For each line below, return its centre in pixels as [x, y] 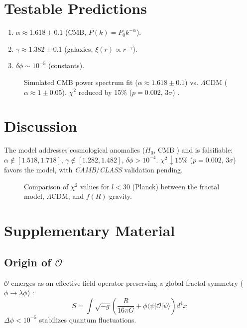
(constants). [66, 65]
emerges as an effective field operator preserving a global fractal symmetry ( [127, 283]
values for [95, 186]
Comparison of [46, 186]
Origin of [28, 262]
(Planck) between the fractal [176, 186]
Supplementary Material [90, 230]
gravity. [121, 196]
